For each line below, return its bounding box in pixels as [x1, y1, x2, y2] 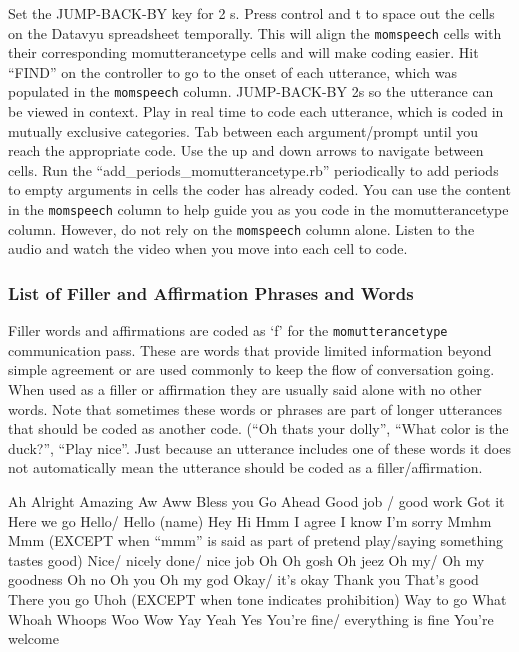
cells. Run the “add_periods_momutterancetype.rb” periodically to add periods [8, 159, 499, 180]
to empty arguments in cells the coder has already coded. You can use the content [8, 179, 511, 200]
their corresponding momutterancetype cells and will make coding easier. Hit [8, 42, 479, 63]
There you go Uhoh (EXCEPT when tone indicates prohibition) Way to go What [8, 588, 507, 609]
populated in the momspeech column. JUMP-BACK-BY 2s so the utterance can [8, 81, 494, 102]
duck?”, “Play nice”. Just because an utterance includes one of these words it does [8, 437, 511, 458]
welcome [8, 628, 59, 649]
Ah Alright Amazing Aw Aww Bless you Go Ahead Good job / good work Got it [8, 491, 505, 511]
